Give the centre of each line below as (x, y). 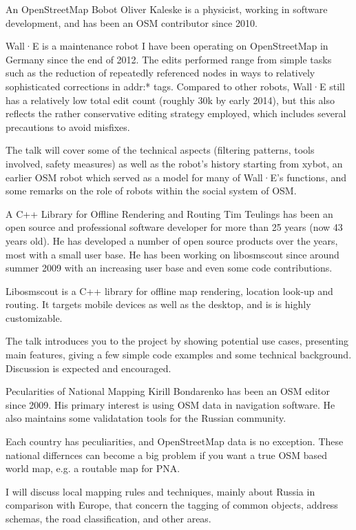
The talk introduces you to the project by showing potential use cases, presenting (177, 341)
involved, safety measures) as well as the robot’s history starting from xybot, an (174, 163)
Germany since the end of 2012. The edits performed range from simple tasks (169, 59)
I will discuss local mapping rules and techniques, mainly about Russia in (160, 491)
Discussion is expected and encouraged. (88, 368)
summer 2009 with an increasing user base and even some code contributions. (169, 268)
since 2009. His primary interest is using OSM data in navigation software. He (170, 404)
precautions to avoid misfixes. (68, 126)
